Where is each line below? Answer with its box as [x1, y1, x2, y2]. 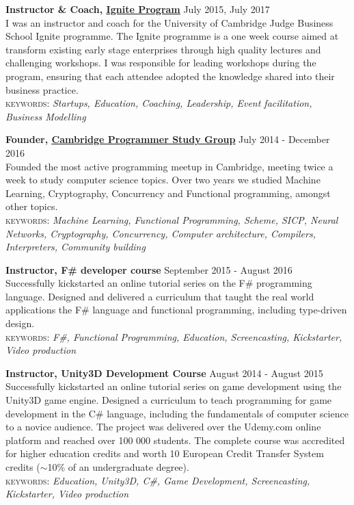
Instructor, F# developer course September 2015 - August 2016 [5, 262, 292, 276]
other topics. [5, 199, 58, 213]
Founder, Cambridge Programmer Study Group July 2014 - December [5, 132, 330, 146]
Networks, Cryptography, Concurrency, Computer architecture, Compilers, [5, 226, 316, 240]
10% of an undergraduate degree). [47, 460, 189, 474]
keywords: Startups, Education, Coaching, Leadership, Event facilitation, [5, 96, 312, 110]
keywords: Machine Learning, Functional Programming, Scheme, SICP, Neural [5, 212, 338, 226]
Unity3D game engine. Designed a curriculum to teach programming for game [5, 393, 332, 407]
